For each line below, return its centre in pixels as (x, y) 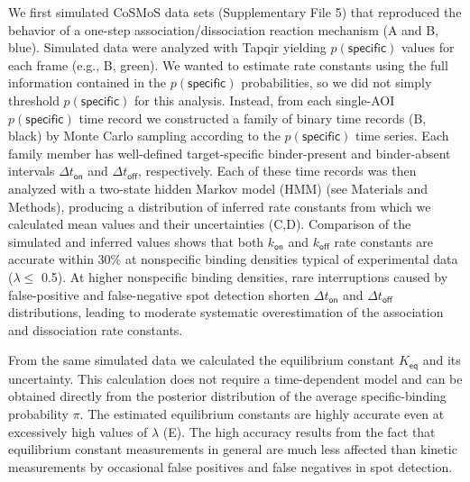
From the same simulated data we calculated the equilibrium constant (202, 360)
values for (428, 47)
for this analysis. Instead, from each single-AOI (265, 100)
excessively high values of (78, 431)
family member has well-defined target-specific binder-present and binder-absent (230, 153)
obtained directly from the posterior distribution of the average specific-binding (227, 396)
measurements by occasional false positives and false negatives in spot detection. (230, 466)
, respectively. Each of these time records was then (277, 171)
